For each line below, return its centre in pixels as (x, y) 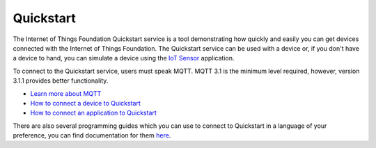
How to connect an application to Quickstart (93, 113)
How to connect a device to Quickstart (85, 103)
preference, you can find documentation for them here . (92, 135)
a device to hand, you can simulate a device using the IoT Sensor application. (124, 58)
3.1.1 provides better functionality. (61, 81)
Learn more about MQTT (66, 93)
